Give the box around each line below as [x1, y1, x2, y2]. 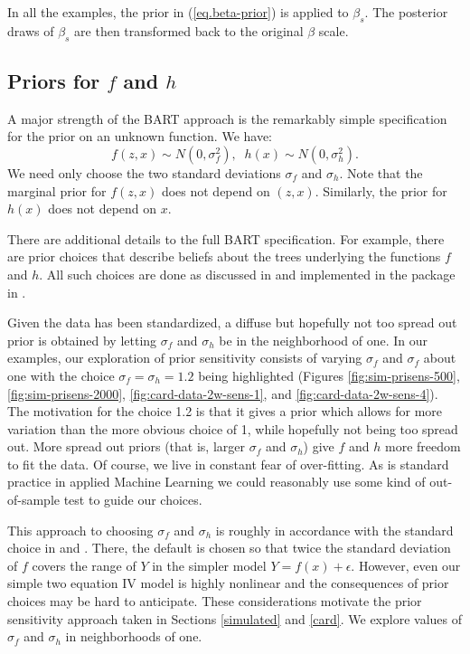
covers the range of [32, 555, 136, 574]
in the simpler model [152, 555, 267, 574]
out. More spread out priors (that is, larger [7, 437, 245, 456]
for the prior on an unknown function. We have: [7, 127, 273, 146]
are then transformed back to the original [74, 21, 304, 40]
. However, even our [351, 555, 461, 574]
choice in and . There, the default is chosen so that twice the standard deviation [7, 538, 451, 557]
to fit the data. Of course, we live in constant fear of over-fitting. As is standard [7, 454, 449, 473]
